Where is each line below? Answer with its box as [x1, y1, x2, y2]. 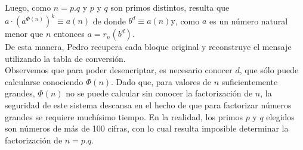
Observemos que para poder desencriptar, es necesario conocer [5, 64, 233, 76]
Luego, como [5, 1, 51, 13]
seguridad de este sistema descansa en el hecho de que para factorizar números [5, 99, 292, 111]
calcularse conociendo [5, 75, 84, 87]
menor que [5, 27, 44, 40]
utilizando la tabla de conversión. [5, 52, 126, 64]
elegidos [266, 110, 295, 123]
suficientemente [221, 75, 278, 87]
